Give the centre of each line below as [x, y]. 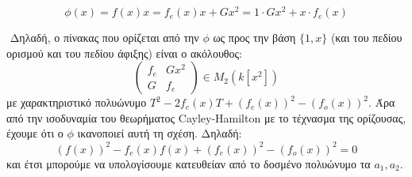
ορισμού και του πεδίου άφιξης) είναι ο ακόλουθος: [124, 53]
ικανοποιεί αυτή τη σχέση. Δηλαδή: [160, 133]
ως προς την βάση [254, 38]
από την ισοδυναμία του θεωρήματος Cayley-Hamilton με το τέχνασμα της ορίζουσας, [206, 117]
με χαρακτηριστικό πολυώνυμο [77, 102]
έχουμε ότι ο [35, 133]
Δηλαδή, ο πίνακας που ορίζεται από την [104, 38]
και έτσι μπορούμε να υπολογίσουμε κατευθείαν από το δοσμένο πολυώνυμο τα [189, 163]
